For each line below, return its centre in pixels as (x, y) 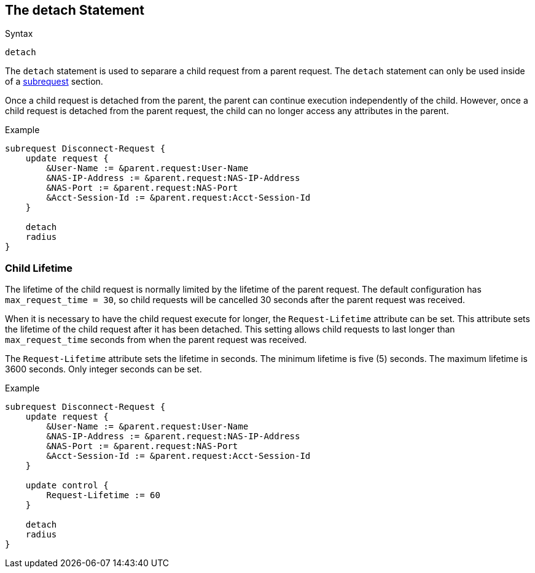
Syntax (19, 34)
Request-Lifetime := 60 (103, 495)
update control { (67, 486)
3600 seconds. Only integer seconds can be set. (103, 369)
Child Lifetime (39, 268)
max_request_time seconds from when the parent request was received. (156, 340)
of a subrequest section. (54, 82)
